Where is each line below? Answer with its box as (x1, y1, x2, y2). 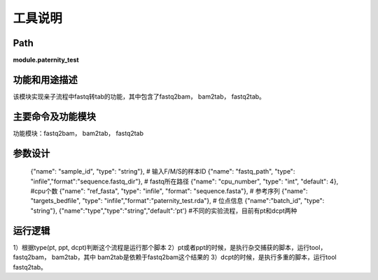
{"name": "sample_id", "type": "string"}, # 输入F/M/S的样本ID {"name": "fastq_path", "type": (30, 167, 295, 176)
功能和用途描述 (13, 73, 78, 85)
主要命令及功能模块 (13, 111, 96, 122)
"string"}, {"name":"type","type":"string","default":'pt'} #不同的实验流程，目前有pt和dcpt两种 (30, 206, 297, 215)
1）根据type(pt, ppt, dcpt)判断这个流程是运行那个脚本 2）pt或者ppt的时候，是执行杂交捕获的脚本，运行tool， (13, 243, 327, 251)
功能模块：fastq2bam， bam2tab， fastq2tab (13, 129, 143, 137)
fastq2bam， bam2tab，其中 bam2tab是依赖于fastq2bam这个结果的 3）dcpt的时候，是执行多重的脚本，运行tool (13, 253, 337, 262)
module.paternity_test (13, 56, 80, 64)
